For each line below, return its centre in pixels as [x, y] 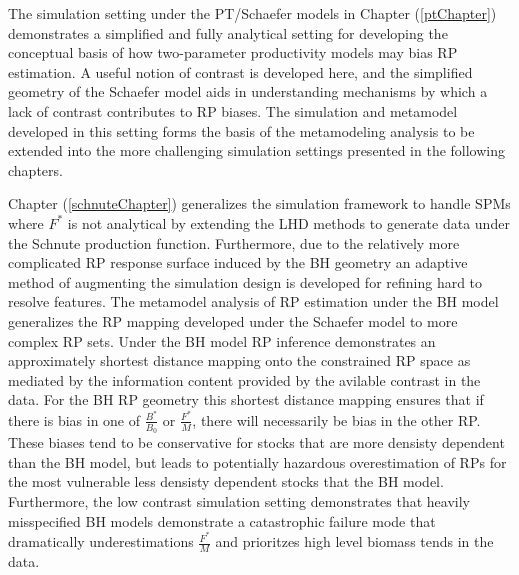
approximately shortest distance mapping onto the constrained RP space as [239, 360]
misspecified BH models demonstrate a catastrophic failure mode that [222, 520]
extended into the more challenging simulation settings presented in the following [256, 150]
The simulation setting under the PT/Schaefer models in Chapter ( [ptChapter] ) [252, 13]
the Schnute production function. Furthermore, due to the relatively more [234, 242]
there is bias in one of [74, 419]
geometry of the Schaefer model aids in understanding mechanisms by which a [248, 91]
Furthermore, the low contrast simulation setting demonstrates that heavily [239, 500]
